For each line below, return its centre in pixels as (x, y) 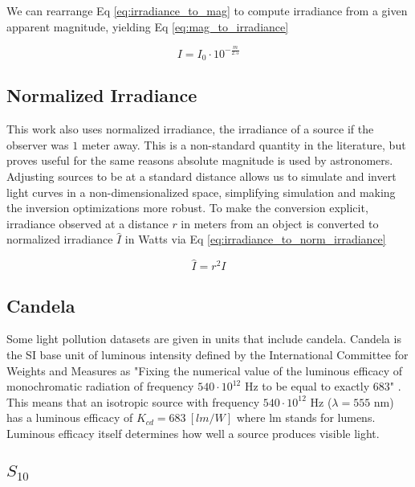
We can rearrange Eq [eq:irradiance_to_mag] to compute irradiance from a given (207, 10)
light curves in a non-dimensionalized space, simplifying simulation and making (201, 192)
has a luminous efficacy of (70, 417)
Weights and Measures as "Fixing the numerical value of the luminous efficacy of (205, 370)
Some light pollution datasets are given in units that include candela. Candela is (204, 339)
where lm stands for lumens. (306, 417)
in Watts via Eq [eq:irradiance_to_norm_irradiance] (255, 239)
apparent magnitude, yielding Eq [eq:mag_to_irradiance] (148, 26)
